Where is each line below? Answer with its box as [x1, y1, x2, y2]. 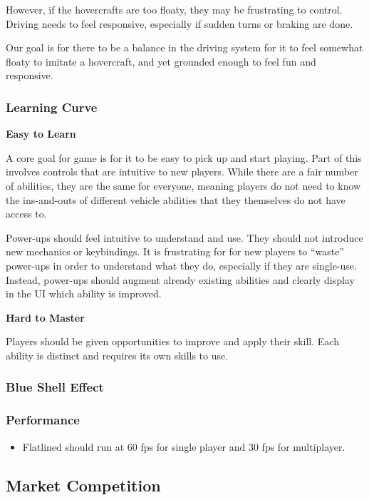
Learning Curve [6, 98, 98, 116]
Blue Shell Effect [6, 378, 104, 396]
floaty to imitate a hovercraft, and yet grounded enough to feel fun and [6, 53, 316, 68]
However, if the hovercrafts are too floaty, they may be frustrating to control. [6, 2, 343, 16]
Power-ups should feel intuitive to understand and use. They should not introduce [6, 230, 363, 245]
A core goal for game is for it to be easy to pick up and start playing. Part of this [6, 150, 362, 165]
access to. [6, 206, 47, 221]
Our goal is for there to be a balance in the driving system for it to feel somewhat [6, 40, 363, 55]
